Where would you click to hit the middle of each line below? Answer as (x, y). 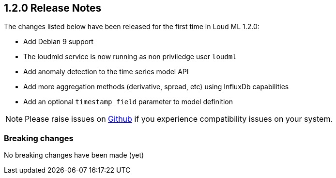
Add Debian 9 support (58, 42)
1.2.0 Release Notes (53, 8)
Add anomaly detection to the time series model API (106, 72)
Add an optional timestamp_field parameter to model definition (128, 102)
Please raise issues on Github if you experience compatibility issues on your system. (179, 119)
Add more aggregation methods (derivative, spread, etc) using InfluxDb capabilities (156, 87)
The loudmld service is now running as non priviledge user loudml (130, 57)
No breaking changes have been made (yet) (74, 155)
